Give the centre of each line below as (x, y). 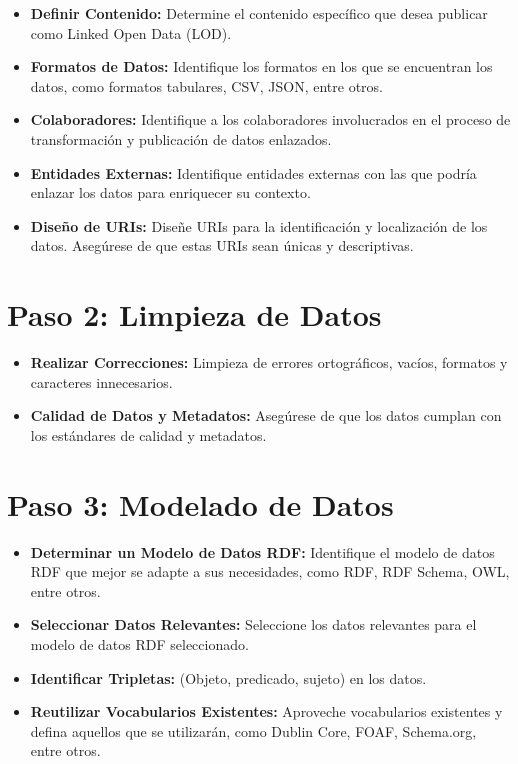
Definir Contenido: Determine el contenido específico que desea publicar (259, 13)
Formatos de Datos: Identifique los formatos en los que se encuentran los (261, 66)
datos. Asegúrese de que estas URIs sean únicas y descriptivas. (222, 245)
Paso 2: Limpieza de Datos (194, 314)
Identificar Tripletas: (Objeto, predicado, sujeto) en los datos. (228, 677)
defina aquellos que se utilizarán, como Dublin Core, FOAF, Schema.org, (253, 730)
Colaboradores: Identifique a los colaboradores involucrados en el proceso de (270, 119)
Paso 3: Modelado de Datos (200, 503)
